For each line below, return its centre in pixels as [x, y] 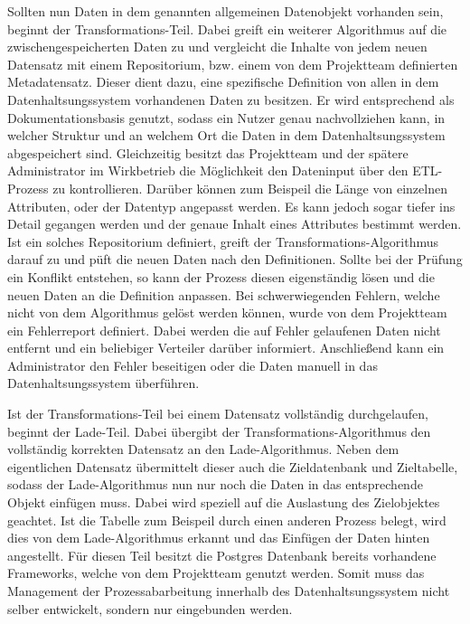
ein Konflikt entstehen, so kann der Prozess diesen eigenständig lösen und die [221, 276]
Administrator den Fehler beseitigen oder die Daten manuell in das [193, 365]
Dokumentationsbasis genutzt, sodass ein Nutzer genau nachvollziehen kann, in [226, 117]
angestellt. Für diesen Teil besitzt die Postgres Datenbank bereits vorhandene [222, 555]
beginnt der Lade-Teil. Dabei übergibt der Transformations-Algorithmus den [219, 431]
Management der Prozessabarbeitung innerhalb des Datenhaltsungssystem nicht [229, 591]
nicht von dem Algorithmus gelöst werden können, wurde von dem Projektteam [227, 312]
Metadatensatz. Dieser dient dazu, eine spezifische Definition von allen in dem [223, 82]
